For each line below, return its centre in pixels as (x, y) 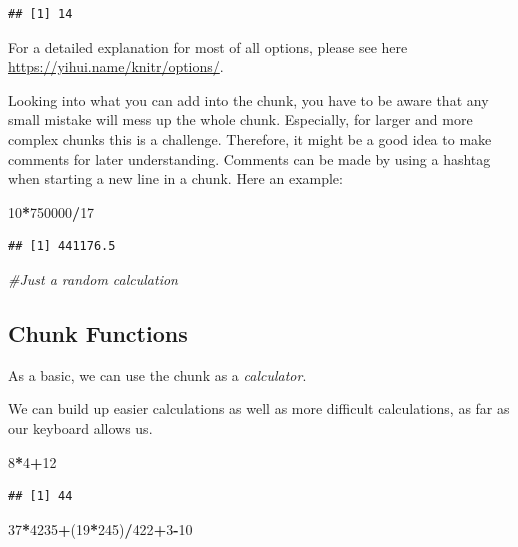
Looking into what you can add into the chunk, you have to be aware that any (248, 99)
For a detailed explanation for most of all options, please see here (208, 46)
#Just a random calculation (93, 278)
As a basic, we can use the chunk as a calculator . (157, 374)
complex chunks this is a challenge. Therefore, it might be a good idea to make (250, 138)
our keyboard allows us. (80, 427)
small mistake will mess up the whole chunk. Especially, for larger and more (240, 119)
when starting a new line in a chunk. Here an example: (175, 178)
